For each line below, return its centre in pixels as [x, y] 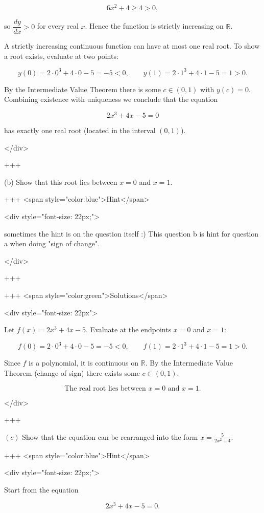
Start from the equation [41, 490]
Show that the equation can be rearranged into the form [110, 436]
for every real [58, 26]
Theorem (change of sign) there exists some [72, 372]
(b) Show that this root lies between [61, 181]
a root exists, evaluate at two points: [61, 56]
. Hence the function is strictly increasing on [154, 26]
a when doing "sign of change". [52, 243]
